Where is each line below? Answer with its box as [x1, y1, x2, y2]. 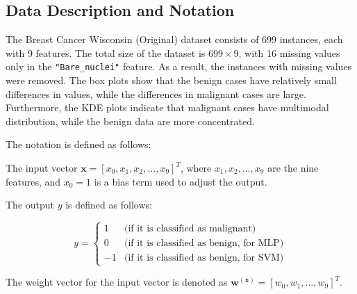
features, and [6, 174, 61, 188]
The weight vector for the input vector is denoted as [6, 275, 228, 289]
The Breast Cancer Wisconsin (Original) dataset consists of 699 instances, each [6, 32, 343, 47]
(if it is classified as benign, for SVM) [124, 253, 284, 263]
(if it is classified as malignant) [124, 224, 256, 234]
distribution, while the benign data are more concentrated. [6, 113, 255, 128]
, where [180, 161, 212, 175]
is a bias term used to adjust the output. [94, 174, 267, 188]
